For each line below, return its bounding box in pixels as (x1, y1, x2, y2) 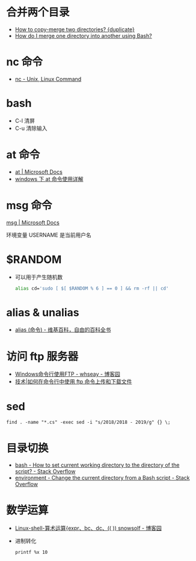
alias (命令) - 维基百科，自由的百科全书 (14, 326, 111, 334)
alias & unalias (6, 305, 79, 319)
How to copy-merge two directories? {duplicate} (14, 25, 135, 33)
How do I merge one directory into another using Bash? (14, 32, 152, 39)
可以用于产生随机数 (14, 273, 63, 280)
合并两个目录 (6, 5, 70, 19)
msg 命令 (6, 198, 52, 212)
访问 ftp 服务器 (6, 349, 79, 363)
